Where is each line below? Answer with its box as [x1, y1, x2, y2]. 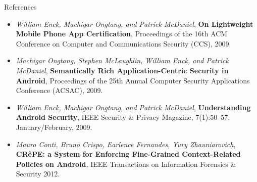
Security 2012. [16, 168, 60, 179]
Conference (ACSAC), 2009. [16, 85, 103, 96]
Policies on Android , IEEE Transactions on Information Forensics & [16, 158, 236, 169]
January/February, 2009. [16, 121, 92, 132]
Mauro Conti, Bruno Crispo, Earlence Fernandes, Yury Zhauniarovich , [16, 139, 236, 149]
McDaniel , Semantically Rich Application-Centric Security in [16, 65, 229, 75]
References [4, 2, 37, 12]
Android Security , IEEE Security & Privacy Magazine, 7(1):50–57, [16, 112, 230, 122]
